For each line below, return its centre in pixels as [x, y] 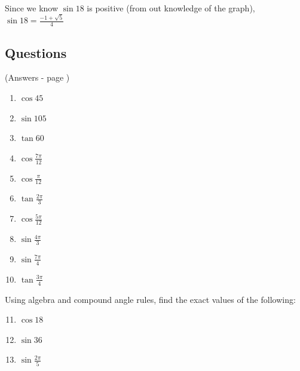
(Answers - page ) [37, 77]
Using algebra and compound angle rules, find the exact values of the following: [150, 299]
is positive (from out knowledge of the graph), [171, 8]
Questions [36, 52]
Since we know [32, 8]
